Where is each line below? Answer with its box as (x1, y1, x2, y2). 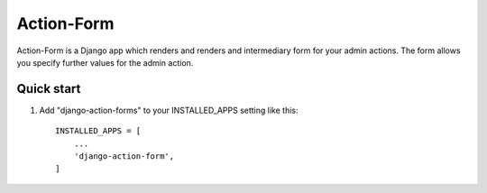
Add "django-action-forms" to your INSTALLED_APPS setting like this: (39, 105, 299, 115)
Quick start (16, 81, 81, 96)
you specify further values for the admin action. (16, 57, 194, 68)
